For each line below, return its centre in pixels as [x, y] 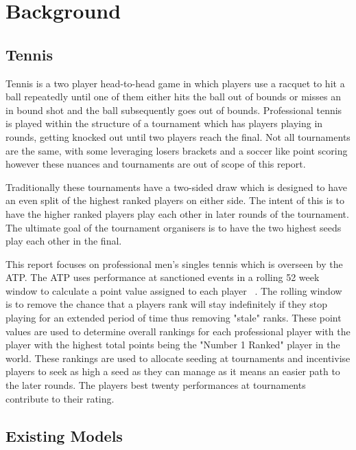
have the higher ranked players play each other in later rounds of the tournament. [177, 213]
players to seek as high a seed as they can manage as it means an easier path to [173, 371]
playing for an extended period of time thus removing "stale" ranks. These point [174, 318]
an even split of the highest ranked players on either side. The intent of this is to [175, 200]
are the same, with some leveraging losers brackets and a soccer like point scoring [177, 150]
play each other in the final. [64, 241]
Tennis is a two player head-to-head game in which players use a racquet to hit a [175, 83]
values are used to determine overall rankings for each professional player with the [178, 331]
